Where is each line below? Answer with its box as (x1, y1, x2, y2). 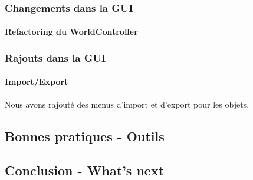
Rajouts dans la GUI (5, 50, 106, 65)
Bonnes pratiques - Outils (5, 126, 165, 145)
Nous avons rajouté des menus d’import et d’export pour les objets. (5, 98, 249, 110)
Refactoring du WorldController (5, 25, 138, 38)
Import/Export (5, 75, 68, 88)
